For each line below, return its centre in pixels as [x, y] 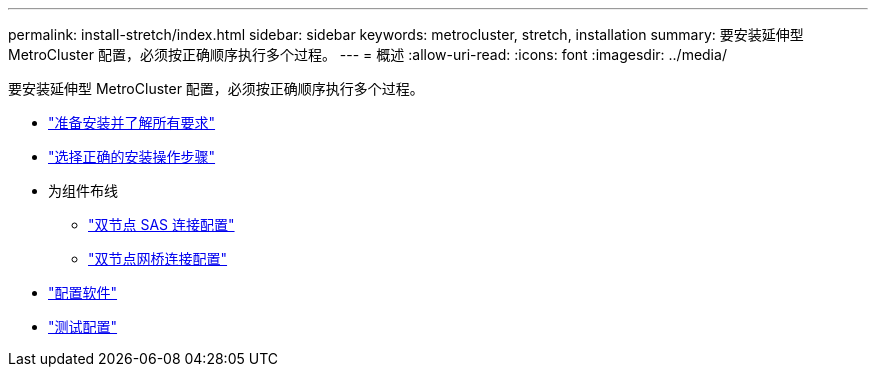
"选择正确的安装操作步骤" [132, 156]
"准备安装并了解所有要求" [132, 122]
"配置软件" [83, 292]
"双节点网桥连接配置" [158, 258]
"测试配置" [83, 326]
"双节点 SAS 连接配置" [161, 224]
